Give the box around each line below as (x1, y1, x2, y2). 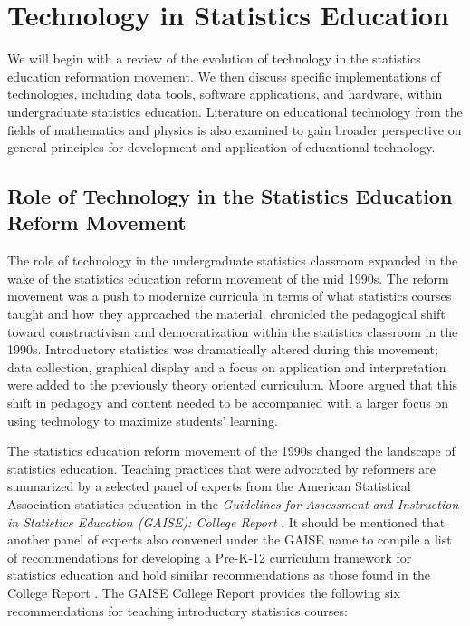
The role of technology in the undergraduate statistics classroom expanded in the (7, 251, 458, 270)
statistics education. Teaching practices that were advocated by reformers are (7, 458, 436, 477)
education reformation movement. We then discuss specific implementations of (7, 66, 441, 85)
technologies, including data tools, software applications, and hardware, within (7, 84, 443, 103)
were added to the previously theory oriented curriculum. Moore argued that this (7, 375, 458, 394)
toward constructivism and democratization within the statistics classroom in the (7, 322, 458, 341)
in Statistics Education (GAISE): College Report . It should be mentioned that (7, 512, 446, 531)
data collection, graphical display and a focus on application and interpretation (7, 357, 446, 376)
